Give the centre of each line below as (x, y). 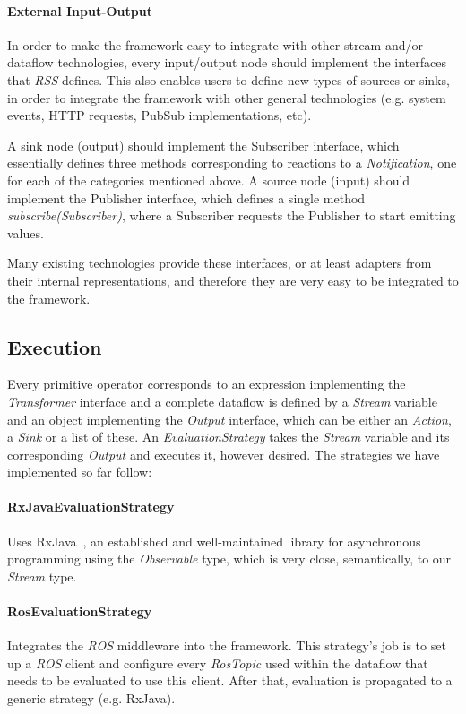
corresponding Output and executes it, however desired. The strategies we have (224, 454)
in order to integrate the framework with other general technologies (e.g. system (227, 97)
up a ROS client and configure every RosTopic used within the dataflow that (218, 662)
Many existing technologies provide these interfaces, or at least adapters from (220, 263)
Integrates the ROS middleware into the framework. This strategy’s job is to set (227, 645)
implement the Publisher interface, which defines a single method (186, 198)
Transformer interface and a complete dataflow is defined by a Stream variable (222, 401)
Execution (55, 346)
